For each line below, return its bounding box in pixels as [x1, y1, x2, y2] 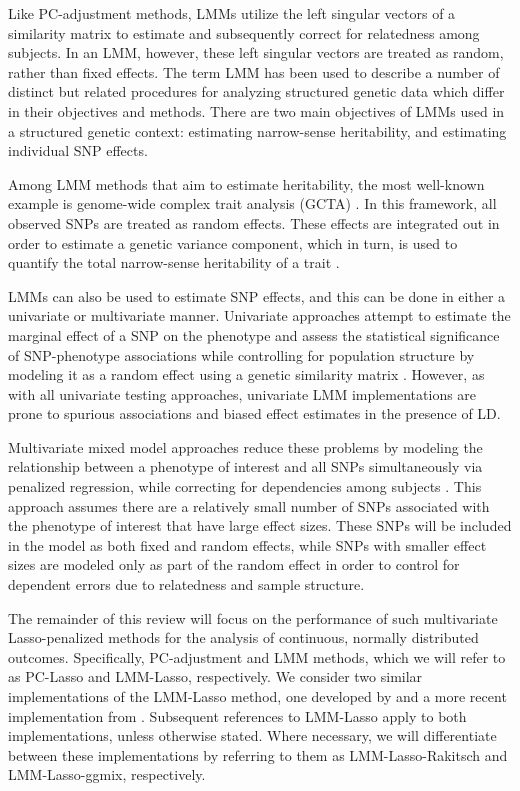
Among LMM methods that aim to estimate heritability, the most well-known [8, 173, 485, 194]
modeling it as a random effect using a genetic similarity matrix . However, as [8, 364, 485, 385]
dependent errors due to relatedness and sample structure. [8, 574, 365, 595]
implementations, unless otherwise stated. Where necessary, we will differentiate [8, 725, 497, 746]
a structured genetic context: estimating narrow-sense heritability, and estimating [8, 120, 507, 141]
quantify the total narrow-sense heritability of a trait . [8, 252, 340, 273]
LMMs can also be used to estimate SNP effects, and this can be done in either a [8, 285, 506, 306]
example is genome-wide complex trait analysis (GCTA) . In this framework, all [8, 193, 497, 214]
